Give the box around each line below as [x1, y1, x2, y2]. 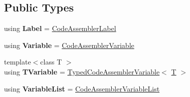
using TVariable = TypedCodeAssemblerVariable [4, 66, 160, 76]
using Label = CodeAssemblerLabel [4, 23, 116, 33]
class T [40, 56, 62, 67]
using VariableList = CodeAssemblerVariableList [4, 83, 160, 93]
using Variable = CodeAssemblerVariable [4, 39, 134, 50]
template [4, 56, 31, 67]
